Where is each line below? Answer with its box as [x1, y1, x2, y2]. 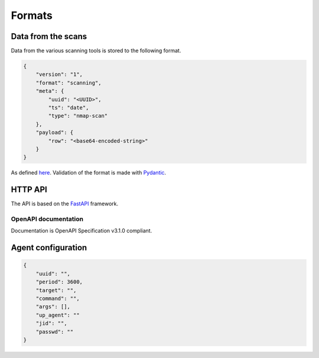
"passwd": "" [35, 328, 74, 335]
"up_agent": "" [35, 311, 80, 318]
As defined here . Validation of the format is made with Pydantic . [11, 169, 167, 176]
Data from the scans [11, 31, 87, 41]
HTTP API [11, 185, 47, 195]
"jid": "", [35, 320, 67, 327]
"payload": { [35, 129, 74, 136]
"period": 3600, [35, 279, 83, 285]
